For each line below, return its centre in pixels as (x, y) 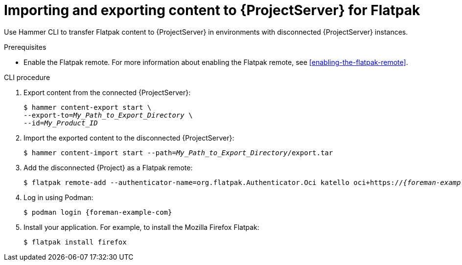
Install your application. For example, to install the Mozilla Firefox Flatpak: (141, 227)
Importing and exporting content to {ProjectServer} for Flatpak (212, 10)
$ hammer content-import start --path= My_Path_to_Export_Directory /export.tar (178, 153)
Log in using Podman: (58, 197)
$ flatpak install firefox (75, 242)
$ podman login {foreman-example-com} (98, 212)
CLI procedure (27, 77)
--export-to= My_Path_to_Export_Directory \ (108, 115)
